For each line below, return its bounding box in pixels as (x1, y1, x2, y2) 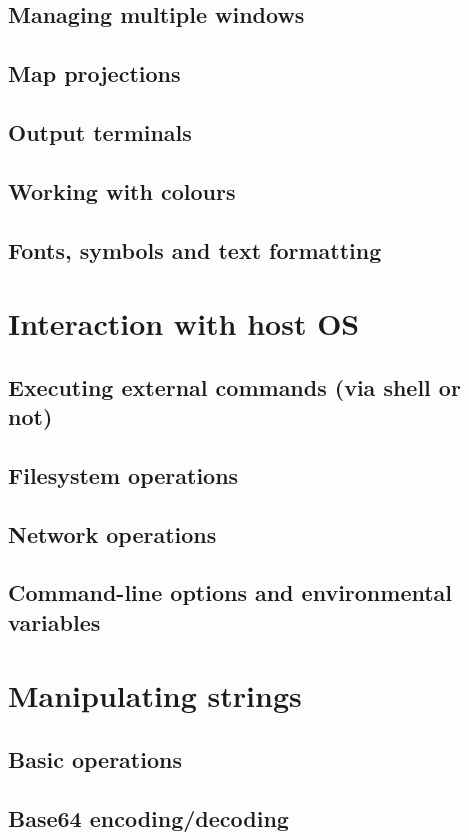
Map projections (8, 58, 181, 89)
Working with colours (8, 175, 236, 206)
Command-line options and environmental (8, 577, 453, 608)
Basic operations (8, 743, 182, 774)
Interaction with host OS (8, 303, 360, 344)
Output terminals (8, 116, 192, 147)
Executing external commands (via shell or (8, 371, 461, 402)
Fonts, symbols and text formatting (8, 234, 382, 265)
